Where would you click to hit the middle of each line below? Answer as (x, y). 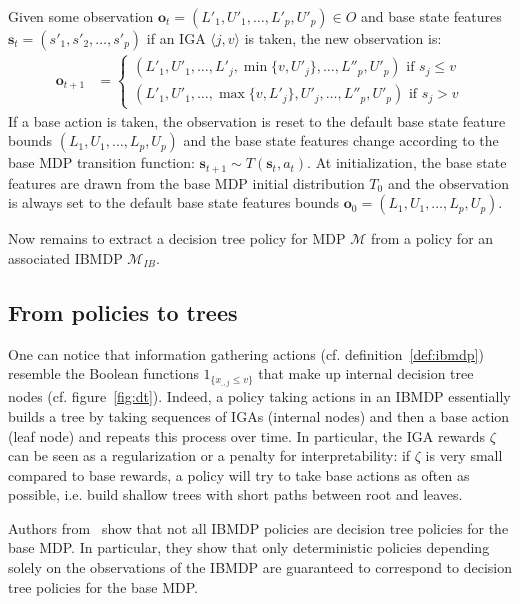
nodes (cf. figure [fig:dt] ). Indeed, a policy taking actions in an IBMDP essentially (259, 396)
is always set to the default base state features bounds (174, 202)
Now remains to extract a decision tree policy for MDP (177, 238)
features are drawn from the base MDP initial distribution (186, 182)
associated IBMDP (65, 257)
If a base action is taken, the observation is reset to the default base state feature (257, 120)
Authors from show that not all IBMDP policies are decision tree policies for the (258, 527)
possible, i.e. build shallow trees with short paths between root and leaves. (235, 494)
